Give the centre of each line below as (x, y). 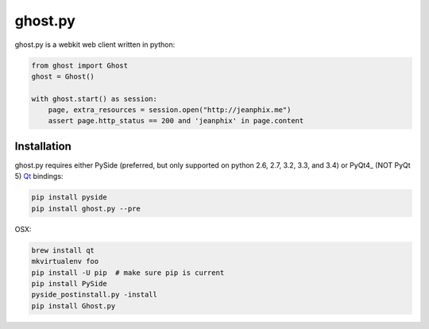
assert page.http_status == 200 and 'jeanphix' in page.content (176, 121)
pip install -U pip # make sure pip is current (128, 273)
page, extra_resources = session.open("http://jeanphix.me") (170, 110)
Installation (43, 146)
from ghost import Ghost (80, 65)
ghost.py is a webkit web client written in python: (95, 45)
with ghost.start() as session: (95, 99)
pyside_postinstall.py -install (95, 295)
